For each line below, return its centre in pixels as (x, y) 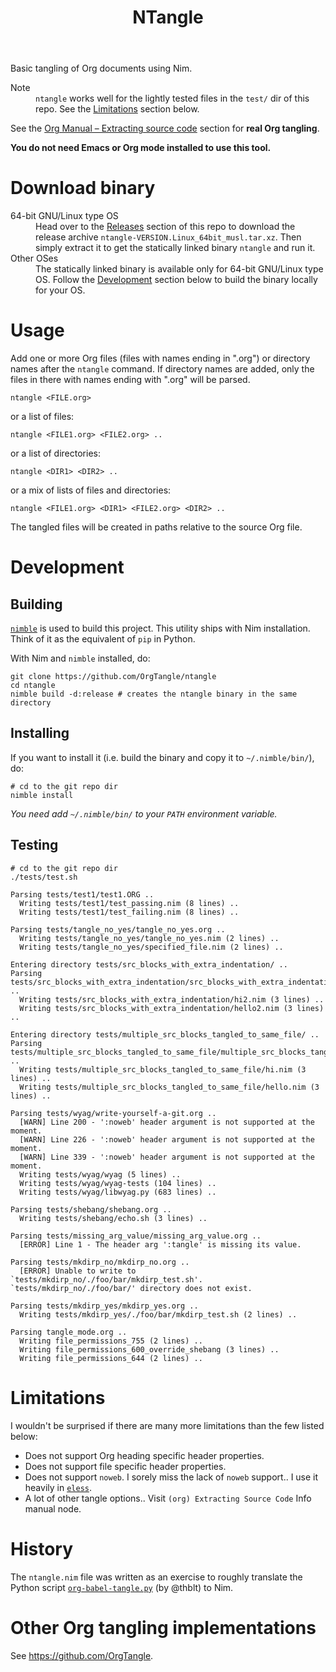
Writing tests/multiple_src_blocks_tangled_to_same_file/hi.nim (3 (163, 1069)
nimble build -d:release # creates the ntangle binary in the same (154, 694)
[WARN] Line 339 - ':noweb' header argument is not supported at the (167, 1157)
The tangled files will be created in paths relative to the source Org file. (156, 527)
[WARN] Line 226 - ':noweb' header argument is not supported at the (167, 1139)
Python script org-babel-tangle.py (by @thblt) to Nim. (122, 1587)
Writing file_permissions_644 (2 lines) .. (111, 1358)
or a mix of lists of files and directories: (91, 490)
